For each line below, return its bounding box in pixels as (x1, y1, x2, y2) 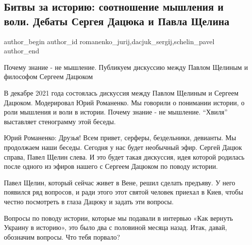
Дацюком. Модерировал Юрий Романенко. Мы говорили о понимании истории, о (4, 97, 245, 107)
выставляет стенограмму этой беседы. (4, 116, 116, 126)
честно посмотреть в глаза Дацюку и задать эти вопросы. (4, 196, 174, 206)
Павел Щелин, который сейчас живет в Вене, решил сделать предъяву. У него (4, 177, 235, 187)
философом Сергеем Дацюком (4, 71, 93, 82)
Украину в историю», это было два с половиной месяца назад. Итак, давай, (4, 222, 227, 232)
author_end (4, 46, 39, 56)
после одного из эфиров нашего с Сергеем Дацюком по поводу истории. (4, 161, 218, 171)
